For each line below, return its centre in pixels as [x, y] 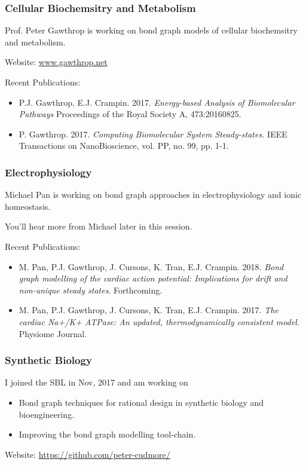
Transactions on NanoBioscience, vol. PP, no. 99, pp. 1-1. [124, 146]
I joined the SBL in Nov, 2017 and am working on [97, 382]
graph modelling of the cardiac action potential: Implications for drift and [153, 278]
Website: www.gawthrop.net [56, 62]
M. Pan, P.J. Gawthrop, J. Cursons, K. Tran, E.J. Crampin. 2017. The [149, 310]
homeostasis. [28, 206]
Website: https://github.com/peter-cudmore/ [88, 454]
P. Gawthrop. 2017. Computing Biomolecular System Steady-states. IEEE [153, 134]
